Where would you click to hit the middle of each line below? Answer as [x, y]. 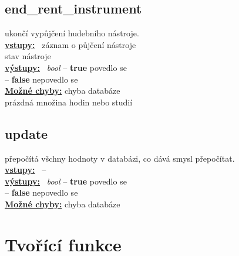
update [26, 133]
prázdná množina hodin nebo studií [69, 102]
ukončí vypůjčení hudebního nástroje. [72, 33]
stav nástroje [28, 56]
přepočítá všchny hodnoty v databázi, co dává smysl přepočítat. [120, 158]
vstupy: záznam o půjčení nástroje [70, 44]
